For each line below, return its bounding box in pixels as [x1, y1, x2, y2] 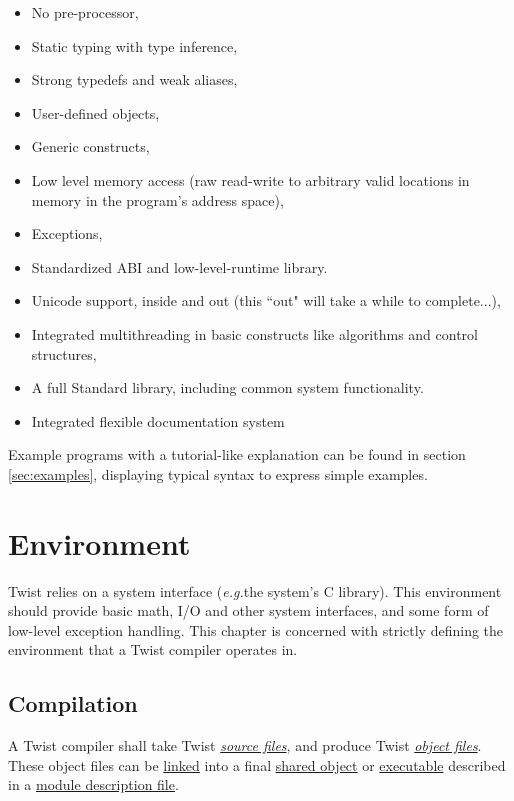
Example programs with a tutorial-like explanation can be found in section [8, 444, 466, 465]
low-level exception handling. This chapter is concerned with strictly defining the [8, 619, 504, 640]
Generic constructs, [31, 136, 150, 157]
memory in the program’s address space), [31, 189, 284, 210]
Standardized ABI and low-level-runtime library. [31, 256, 328, 277]
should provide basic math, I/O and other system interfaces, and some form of [8, 600, 489, 621]
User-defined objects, [31, 102, 160, 123]
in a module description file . [8, 774, 179, 795]
